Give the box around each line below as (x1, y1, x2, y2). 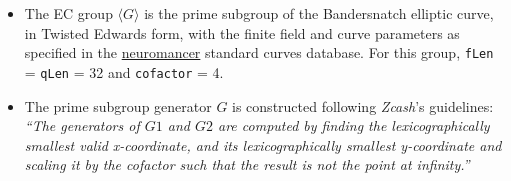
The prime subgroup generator (24, 95, 212, 116)
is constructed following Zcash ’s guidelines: (232, 95, 494, 116)
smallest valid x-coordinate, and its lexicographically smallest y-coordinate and (24, 134, 502, 155)
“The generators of (24, 115, 140, 136)
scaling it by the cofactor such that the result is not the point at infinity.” (24, 154, 470, 175)
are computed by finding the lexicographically (217, 115, 490, 136)
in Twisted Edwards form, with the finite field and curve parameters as (24, 22, 460, 43)
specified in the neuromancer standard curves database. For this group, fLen (24, 42, 494, 63)
